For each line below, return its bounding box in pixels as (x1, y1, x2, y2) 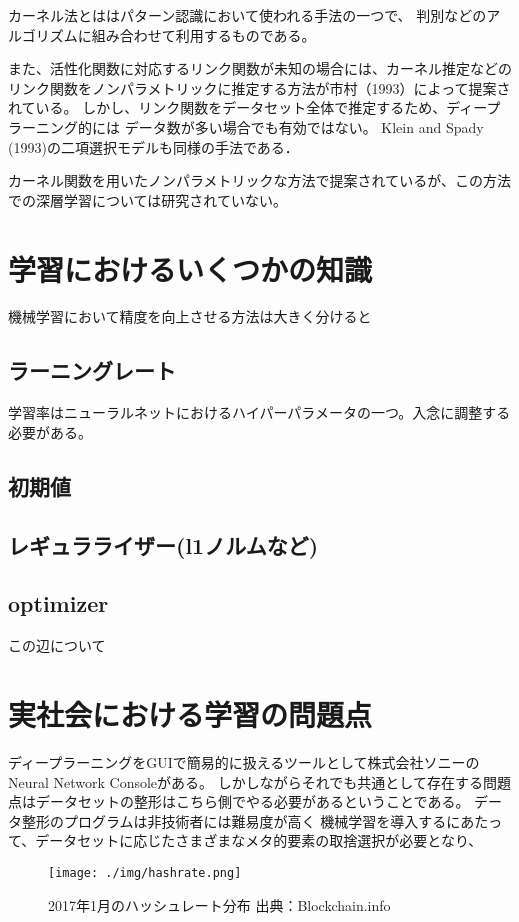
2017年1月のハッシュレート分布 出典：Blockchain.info (48, 894, 391, 915)
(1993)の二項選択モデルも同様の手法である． (8, 136, 299, 157)
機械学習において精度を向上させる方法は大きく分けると (8, 306, 372, 327)
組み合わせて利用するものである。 (91, 24, 316, 45)
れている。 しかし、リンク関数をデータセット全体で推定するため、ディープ (8, 97, 501, 118)
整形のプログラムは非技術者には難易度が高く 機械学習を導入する (21, 810, 447, 831)
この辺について (8, 635, 106, 656)
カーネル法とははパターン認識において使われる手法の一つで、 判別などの (8, 5, 487, 25)
